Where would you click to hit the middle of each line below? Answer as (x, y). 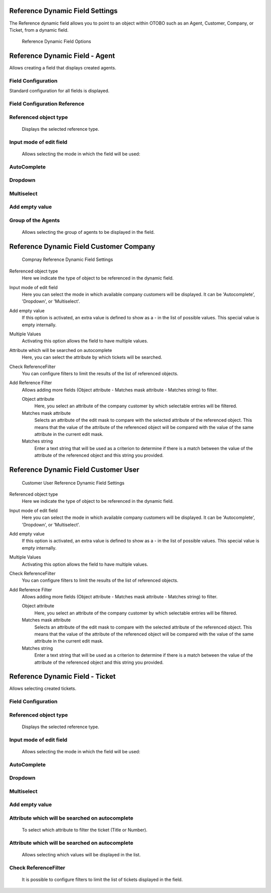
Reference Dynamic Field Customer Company (82, 246)
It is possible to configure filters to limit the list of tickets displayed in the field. (102, 879)
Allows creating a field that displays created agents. (63, 68)
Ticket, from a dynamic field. (39, 30)
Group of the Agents (35, 220)
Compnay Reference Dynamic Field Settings (67, 259)
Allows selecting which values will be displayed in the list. (81, 855)
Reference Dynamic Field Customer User (74, 470)
